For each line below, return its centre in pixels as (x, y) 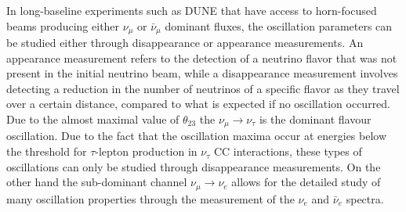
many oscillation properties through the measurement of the (150, 198)
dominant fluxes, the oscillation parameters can (279, 25)
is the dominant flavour (315, 119)
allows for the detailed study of (306, 182)
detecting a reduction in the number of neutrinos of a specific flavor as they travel (203, 88)
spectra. (365, 198)
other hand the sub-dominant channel (97, 182)
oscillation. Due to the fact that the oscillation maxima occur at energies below (197, 136)
